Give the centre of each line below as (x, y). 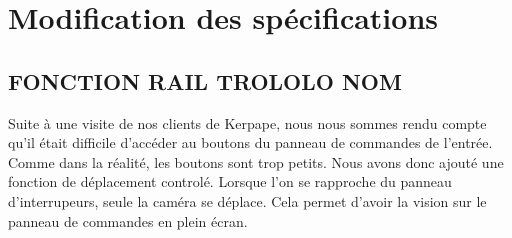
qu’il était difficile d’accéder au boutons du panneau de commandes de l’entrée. (250, 142)
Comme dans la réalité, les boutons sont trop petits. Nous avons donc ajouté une (256, 161)
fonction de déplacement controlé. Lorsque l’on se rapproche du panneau (230, 181)
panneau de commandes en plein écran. (128, 220)
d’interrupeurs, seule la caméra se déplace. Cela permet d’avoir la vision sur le (247, 200)
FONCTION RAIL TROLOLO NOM (205, 80)
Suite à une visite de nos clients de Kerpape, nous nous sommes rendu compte (247, 122)
